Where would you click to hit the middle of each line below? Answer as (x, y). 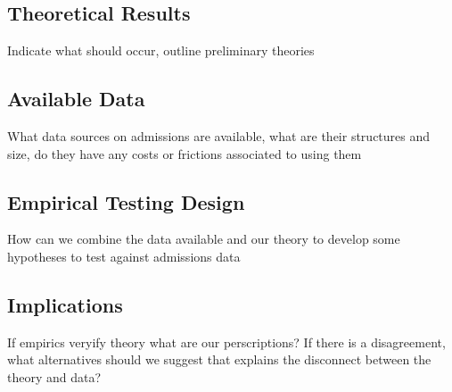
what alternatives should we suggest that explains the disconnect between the (219, 359)
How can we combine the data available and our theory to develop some (204, 239)
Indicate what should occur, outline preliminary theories (161, 50)
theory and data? (54, 376)
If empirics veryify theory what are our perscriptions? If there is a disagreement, (226, 342)
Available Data (76, 99)
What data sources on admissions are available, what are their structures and (219, 136)
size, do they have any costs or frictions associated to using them (185, 153)
